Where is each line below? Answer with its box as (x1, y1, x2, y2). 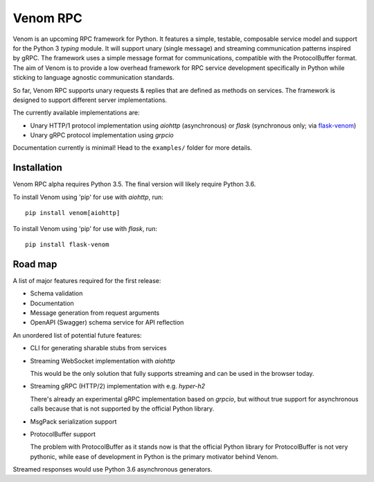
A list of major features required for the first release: (12, 276, 161, 284)
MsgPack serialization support (30, 417, 117, 426)
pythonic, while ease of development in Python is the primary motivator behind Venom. (30, 452, 278, 461)
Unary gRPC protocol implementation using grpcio (30, 131, 174, 139)
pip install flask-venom (25, 240, 109, 248)
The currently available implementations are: (12, 108, 140, 117)
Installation (12, 162, 62, 173)
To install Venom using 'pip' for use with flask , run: (12, 224, 157, 232)
